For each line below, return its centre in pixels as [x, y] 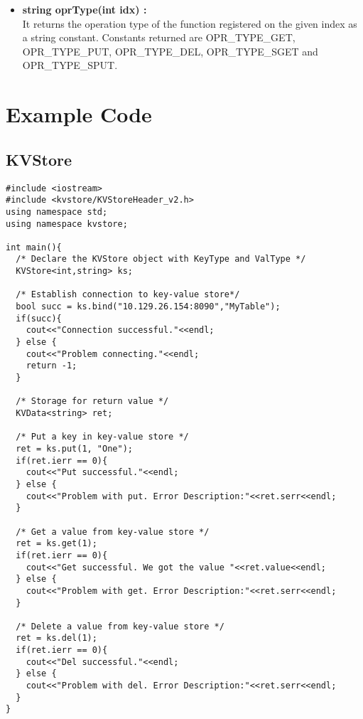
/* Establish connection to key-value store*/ [128, 295]
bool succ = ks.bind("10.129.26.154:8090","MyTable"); [148, 307]
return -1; [52, 366]
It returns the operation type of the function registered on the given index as [190, 23]
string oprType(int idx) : [85, 9]
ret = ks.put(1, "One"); [74, 448]
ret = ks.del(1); [56, 638]
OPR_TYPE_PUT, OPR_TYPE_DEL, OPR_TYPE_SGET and [170, 51]
